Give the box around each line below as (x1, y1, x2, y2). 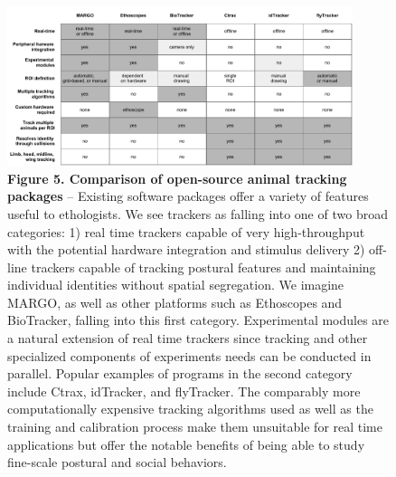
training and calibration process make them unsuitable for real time (7, 417, 383, 436)
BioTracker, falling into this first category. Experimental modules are (7, 310, 390, 329)
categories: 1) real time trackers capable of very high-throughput (7, 222, 365, 241)
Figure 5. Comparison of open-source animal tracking (7, 168, 347, 187)
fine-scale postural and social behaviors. (7, 453, 227, 472)
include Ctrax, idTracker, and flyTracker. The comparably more (7, 381, 361, 400)
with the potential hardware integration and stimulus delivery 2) (7, 240, 365, 259)
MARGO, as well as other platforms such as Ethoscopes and (7, 292, 343, 311)
